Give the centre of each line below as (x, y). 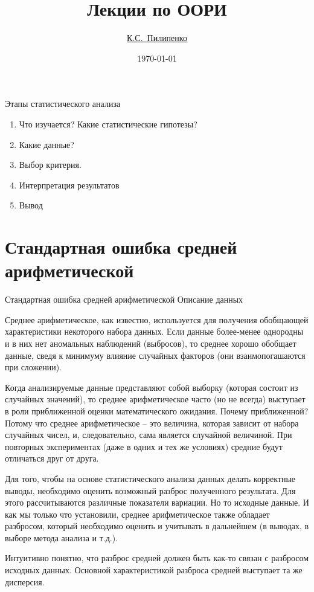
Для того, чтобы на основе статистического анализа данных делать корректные (150, 478)
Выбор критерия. (50, 165)
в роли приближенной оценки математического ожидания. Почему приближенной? (157, 410)
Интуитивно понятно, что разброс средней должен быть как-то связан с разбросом (157, 558)
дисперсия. (25, 581)
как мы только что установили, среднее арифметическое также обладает (137, 514)
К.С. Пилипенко (157, 38)
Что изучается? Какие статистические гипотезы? (108, 124)
